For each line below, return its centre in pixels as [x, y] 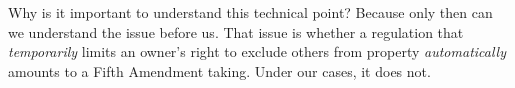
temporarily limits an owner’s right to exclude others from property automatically [257, 51]
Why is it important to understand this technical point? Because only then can [250, 12]
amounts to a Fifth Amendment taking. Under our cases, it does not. [219, 70]
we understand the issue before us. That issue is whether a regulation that [236, 31]
